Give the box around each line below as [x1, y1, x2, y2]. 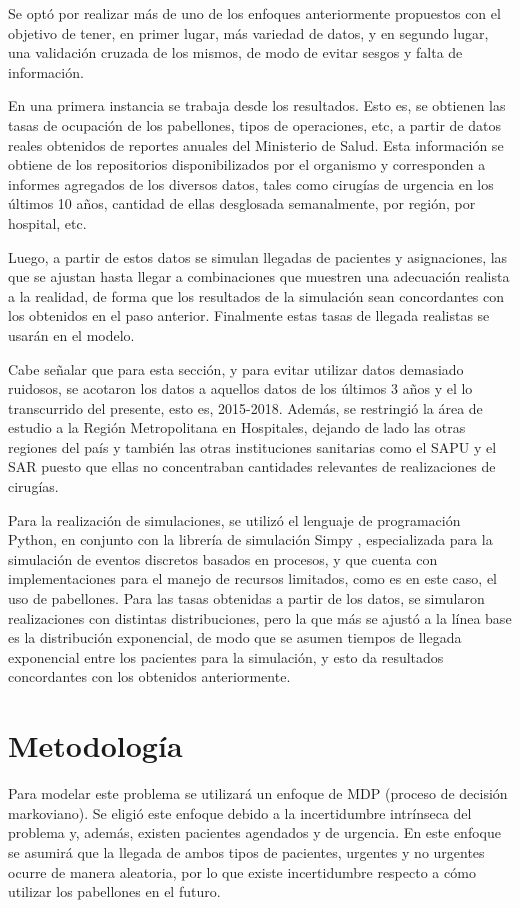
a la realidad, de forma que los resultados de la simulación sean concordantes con [8, 285, 505, 306]
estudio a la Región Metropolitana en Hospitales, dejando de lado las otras [8, 417, 466, 438]
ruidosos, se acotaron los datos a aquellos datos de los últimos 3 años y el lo [8, 378, 473, 399]
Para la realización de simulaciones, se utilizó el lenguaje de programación [8, 509, 461, 530]
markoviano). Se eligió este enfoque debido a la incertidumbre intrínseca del [8, 802, 472, 823]
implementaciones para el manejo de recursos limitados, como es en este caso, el [8, 568, 497, 589]
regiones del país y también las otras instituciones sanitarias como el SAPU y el [8, 436, 497, 457]
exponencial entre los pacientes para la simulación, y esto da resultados [8, 646, 444, 667]
